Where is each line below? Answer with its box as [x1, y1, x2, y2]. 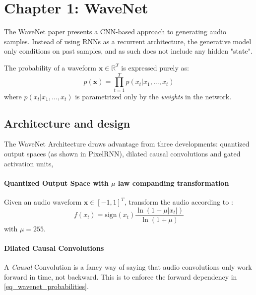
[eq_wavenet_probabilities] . [4, 281, 89, 292]
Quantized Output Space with [4, 177, 109, 188]
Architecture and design [4, 115, 130, 131]
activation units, [4, 158, 54, 168]
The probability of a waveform [4, 62, 96, 73]
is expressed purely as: [121, 62, 189, 73]
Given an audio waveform [4, 197, 82, 207]
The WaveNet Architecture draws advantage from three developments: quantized [4, 139, 250, 149]
